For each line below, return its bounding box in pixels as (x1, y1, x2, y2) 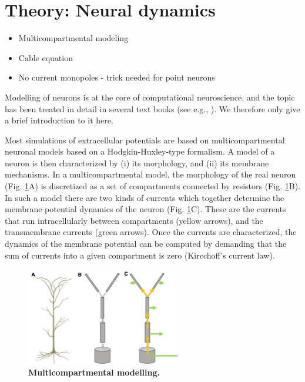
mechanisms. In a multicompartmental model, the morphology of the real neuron (5, 168, 296, 180)
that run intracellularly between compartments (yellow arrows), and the (5, 214, 263, 226)
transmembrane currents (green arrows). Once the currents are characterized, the (5, 226, 297, 238)
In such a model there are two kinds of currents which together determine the (5, 191, 284, 203)
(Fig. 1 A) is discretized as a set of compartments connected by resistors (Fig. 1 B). (5, 180, 300, 192)
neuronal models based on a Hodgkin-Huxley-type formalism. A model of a (5, 145, 275, 158)
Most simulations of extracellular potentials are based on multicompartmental (5, 133, 285, 146)
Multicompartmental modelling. (28, 366, 160, 378)
